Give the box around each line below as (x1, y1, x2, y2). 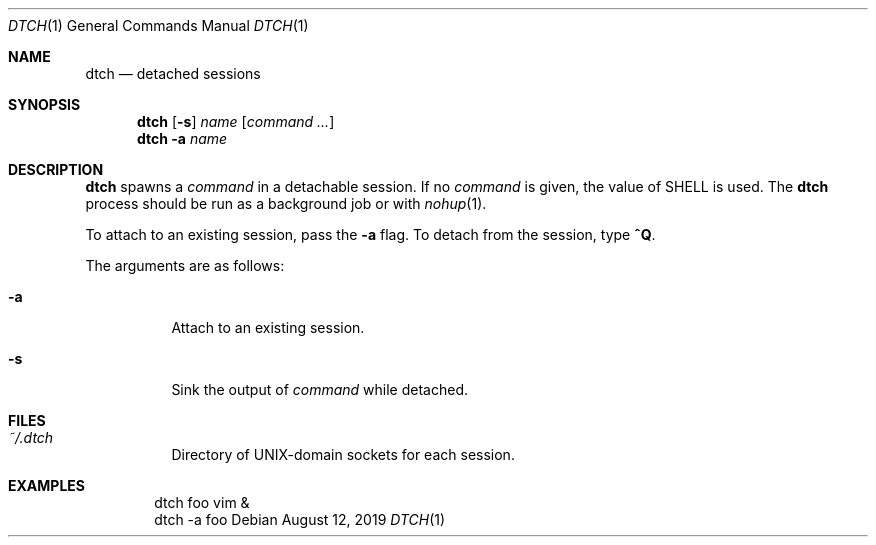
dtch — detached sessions (85, 65, 261, 82)
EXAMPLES (8, 477, 85, 494)
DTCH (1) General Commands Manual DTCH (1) (8, 17, 309, 34)
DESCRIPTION (8, 161, 104, 178)
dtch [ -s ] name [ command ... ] (137, 113, 335, 130)
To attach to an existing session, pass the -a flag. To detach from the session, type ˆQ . (85, 226, 656, 243)
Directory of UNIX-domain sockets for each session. (171, 446, 515, 463)
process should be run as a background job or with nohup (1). (85, 195, 487, 212)
